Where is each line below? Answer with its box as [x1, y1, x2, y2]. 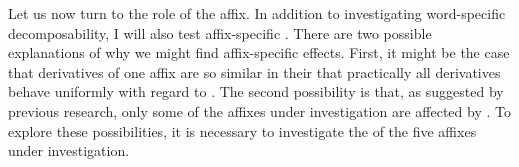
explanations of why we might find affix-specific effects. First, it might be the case [8, 42, 510, 63]
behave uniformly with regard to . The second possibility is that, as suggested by [8, 81, 504, 102]
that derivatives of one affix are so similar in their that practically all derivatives [8, 61, 501, 82]
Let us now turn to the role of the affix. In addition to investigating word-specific [8, 3, 506, 23]
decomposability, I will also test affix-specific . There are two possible [8, 22, 432, 43]
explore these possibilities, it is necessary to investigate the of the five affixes [8, 120, 477, 141]
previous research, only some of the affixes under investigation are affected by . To [8, 100, 511, 121]
